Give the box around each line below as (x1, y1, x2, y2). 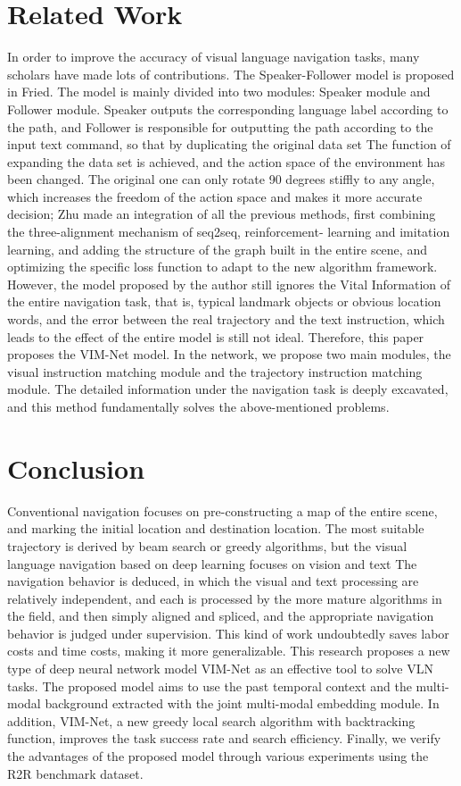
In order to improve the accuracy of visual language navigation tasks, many (7, 47, 420, 66)
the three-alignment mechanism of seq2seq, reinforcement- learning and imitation (7, 222, 450, 241)
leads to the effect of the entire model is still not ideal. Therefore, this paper (7, 327, 424, 346)
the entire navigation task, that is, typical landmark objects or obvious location (7, 292, 441, 311)
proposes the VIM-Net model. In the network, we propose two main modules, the (7, 345, 451, 364)
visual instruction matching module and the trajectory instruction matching (7, 362, 423, 380)
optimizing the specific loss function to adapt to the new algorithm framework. (7, 257, 438, 276)
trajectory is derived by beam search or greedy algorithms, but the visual (7, 536, 407, 555)
